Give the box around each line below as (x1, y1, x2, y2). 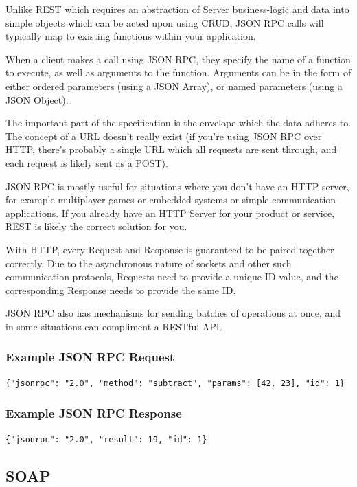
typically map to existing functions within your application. (5, 29, 256, 43)
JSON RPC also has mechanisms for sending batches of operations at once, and (5, 306, 341, 320)
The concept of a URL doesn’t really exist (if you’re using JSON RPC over (5, 128, 322, 143)
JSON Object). (5, 92, 69, 106)
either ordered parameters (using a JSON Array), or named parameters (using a (5, 78, 343, 93)
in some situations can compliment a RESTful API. (5, 319, 222, 333)
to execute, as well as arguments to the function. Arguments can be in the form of (5, 65, 352, 80)
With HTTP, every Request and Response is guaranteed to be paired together (5, 242, 334, 256)
